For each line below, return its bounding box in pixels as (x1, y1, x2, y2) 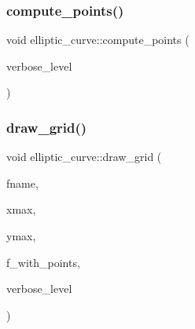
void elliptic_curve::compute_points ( (6, 31, 189, 48)
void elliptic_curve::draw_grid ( (6, 148, 162, 165)
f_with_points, (6, 254, 80, 270)
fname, (6, 174, 39, 191)
